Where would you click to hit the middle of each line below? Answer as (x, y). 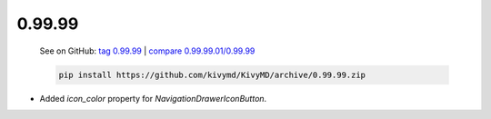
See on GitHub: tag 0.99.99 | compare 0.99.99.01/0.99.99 (147, 51)
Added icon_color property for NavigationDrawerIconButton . (153, 98)
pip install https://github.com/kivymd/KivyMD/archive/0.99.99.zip (212, 74)
